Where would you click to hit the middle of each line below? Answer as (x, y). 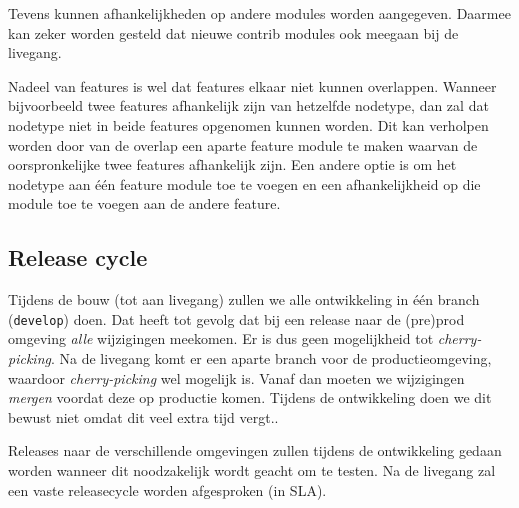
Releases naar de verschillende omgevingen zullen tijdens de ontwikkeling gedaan (255, 450)
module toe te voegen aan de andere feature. (144, 203)
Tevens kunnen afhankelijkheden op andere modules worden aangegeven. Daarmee (259, 13)
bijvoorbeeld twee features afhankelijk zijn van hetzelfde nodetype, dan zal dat (248, 105)
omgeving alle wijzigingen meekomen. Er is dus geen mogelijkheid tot (221, 338)
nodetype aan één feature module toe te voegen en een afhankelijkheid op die (244, 183)
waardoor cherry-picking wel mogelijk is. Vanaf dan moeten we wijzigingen (236, 377)
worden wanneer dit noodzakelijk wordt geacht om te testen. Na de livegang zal (252, 469)
